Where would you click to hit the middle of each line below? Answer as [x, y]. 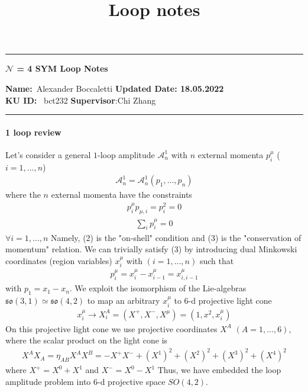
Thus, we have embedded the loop [219, 370]
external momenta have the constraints [121, 195]
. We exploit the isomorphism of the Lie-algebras [158, 288]
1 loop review [33, 132]
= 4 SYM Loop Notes [62, 68]
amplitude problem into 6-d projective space [85, 381]
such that [217, 260]
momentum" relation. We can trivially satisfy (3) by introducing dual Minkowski [151, 249]
